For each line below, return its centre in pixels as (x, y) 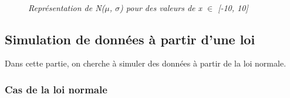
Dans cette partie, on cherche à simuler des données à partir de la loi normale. (146, 63)
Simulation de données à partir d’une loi (130, 39)
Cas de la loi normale (56, 89)
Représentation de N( (67, 7)
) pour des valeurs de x (161, 7)
